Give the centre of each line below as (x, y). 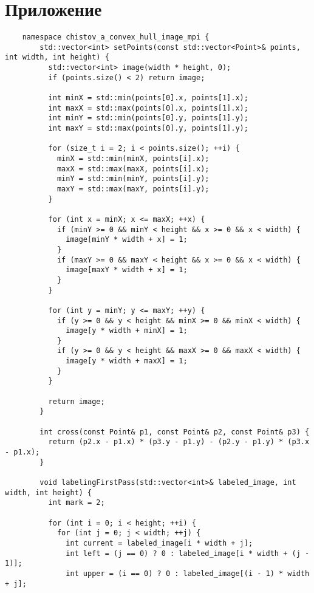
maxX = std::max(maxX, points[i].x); (133, 169)
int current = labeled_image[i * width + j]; (159, 543)
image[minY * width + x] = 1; (127, 240)
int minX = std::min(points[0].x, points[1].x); (148, 98)
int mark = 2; (77, 503)
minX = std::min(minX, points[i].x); (133, 159)
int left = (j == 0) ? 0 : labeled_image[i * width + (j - (188, 553)
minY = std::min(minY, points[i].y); (133, 179)
